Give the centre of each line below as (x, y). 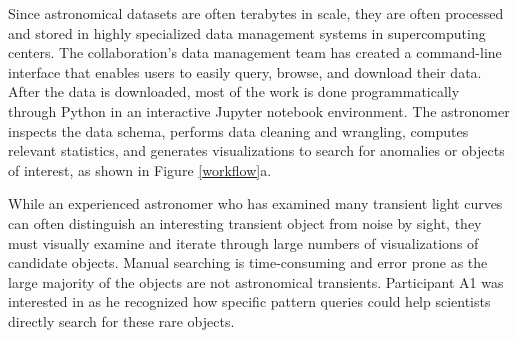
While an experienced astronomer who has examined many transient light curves (255, 203)
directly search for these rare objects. (121, 320)
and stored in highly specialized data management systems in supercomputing (247, 32)
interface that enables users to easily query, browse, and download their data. (245, 71)
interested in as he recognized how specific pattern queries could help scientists (249, 301)
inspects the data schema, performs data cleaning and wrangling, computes (238, 130)
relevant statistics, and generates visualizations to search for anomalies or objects (256, 150)
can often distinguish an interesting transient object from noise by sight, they (245, 222)
